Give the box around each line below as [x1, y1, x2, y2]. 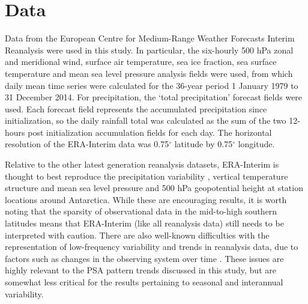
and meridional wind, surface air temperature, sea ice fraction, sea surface [5, 55, 277, 68]
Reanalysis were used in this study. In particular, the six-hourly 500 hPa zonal [5, 43, 294, 56]
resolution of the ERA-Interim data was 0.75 [5, 138, 169, 150]
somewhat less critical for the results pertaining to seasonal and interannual [5, 276, 283, 288]
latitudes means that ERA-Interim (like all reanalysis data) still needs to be [5, 217, 284, 230]
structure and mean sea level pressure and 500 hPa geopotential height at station [5, 181, 303, 194]
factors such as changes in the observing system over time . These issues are [5, 252, 284, 264]
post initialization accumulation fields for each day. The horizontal [28, 126, 272, 138]
